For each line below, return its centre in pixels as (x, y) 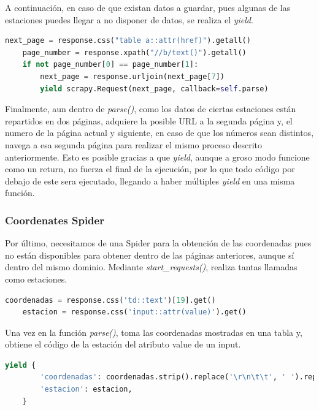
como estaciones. (36, 279)
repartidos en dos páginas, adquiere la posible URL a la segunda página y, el (149, 120)
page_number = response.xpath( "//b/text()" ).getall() (134, 52)
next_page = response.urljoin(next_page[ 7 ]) (132, 76)
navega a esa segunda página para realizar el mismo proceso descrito (133, 144)
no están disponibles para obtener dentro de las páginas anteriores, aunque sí (150, 255)
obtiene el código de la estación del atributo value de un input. (123, 344)
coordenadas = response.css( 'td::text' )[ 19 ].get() (110, 300)
